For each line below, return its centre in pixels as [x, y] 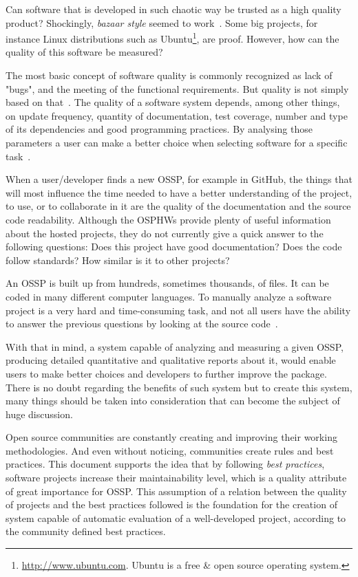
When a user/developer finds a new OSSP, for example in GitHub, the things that [179, 179]
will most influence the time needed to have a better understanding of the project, [179, 192]
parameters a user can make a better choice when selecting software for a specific [177, 142]
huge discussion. [39, 414]
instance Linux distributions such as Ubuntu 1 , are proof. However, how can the [172, 37]
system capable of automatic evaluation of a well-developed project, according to [176, 518]
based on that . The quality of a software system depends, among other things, [173, 102]
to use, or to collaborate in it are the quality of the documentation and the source [178, 206]
